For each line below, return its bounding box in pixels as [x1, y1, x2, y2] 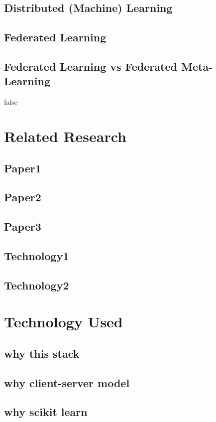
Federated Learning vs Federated [4, 58, 177, 74]
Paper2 [4, 189, 41, 205]
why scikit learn [4, 404, 88, 420]
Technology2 [4, 277, 69, 292]
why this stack [4, 345, 80, 361]
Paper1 [4, 160, 41, 175]
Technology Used [4, 311, 123, 332]
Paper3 [4, 219, 41, 234]
